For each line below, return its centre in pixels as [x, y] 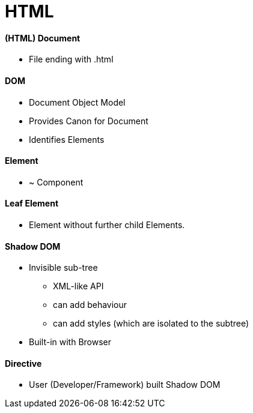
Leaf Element [32, 203]
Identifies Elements [67, 139]
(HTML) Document [43, 38]
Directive [23, 363]
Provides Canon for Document [89, 121]
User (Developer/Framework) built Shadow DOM [125, 385]
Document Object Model [77, 102]
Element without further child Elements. [107, 225]
